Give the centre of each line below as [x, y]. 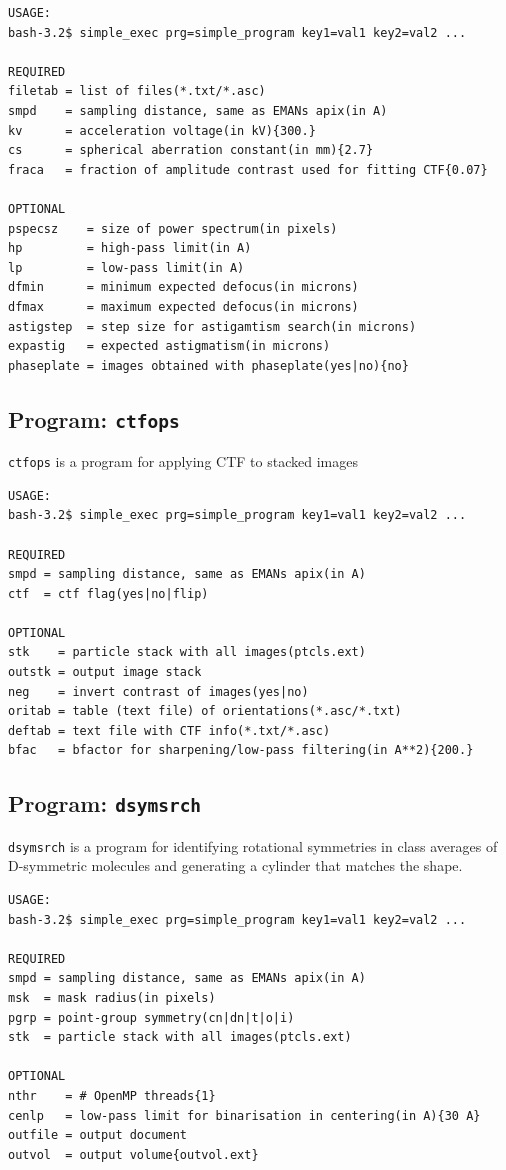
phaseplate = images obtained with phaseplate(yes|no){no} [208, 365]
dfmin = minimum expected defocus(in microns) [183, 287]
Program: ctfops [94, 418]
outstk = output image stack [105, 672]
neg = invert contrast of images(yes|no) [158, 691]
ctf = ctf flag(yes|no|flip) [108, 593]
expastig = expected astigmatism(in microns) [169, 346]
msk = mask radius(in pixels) [112, 998]
